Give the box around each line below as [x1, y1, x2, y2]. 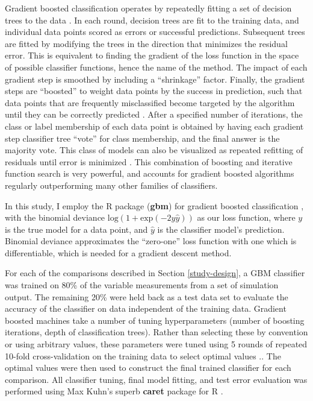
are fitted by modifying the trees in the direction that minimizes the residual [5, 37, 288, 49]
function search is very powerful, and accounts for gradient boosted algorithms [5, 167, 294, 180]
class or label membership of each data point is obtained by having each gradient [5, 119, 304, 132]
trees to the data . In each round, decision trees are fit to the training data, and [5, 13, 299, 26]
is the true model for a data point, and [5, 223, 148, 235]
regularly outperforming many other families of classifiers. [5, 178, 218, 191]
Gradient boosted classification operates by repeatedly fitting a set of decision [5, 2, 292, 14]
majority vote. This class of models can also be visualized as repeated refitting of [5, 144, 303, 156]
